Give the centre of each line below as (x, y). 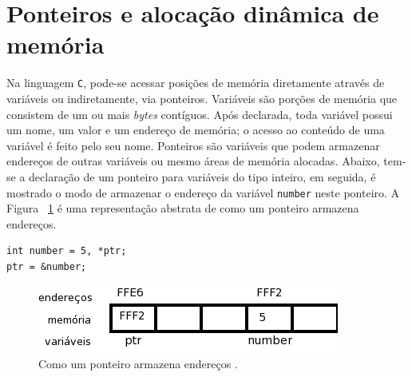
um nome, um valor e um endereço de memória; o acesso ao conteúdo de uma (196, 130)
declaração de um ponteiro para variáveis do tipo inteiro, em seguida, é (202, 176)
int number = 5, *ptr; (67, 251)
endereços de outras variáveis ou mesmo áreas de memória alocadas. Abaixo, (193, 161)
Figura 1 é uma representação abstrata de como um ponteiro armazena (183, 208)
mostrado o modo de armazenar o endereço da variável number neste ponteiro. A (203, 192)
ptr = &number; (47, 266)
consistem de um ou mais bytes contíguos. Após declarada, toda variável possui (200, 114)
